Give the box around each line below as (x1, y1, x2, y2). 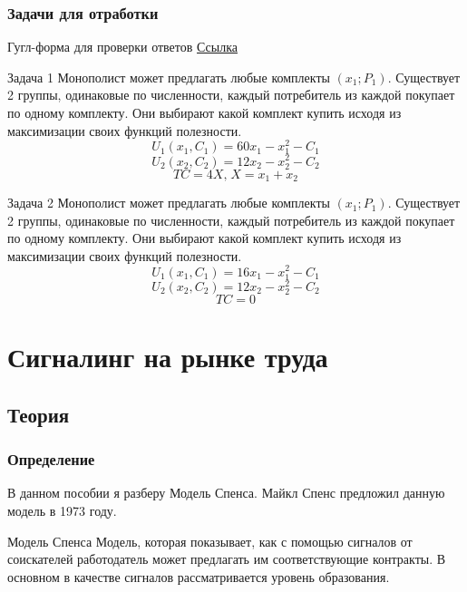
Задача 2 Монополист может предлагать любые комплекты (7, 193, 330, 212)
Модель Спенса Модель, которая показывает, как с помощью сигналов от (7, 531, 413, 550)
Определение (7, 448, 95, 471)
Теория (7, 400, 70, 428)
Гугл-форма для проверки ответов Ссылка (7, 37, 238, 56)
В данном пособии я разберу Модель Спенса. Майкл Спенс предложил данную (7, 483, 445, 502)
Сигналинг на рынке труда (7, 338, 328, 375)
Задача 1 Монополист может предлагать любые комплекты (7, 67, 330, 86)
